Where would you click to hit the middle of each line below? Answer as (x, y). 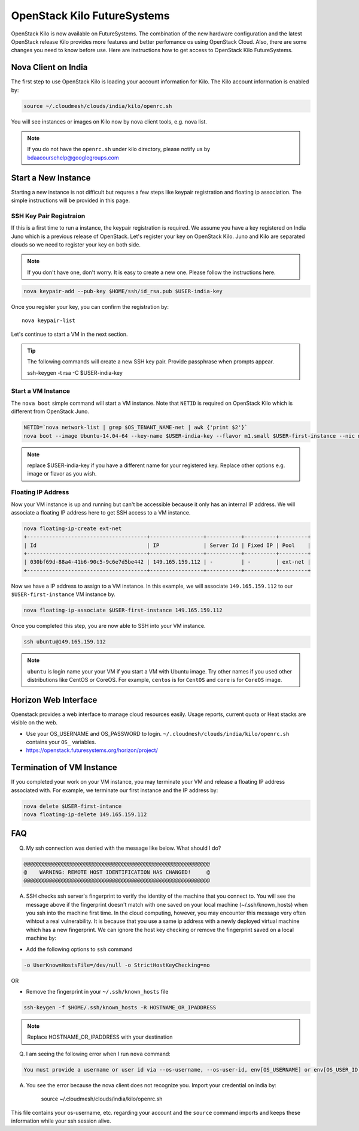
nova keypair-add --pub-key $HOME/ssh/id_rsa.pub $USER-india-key (123, 291)
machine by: (41, 938)
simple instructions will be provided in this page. (71, 200)
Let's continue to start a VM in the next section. (69, 334)
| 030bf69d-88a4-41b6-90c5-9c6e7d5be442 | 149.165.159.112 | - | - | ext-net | (167, 562)
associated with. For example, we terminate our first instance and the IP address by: (115, 790)
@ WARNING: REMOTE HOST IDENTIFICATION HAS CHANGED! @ (117, 872)
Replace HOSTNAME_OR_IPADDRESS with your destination (100, 1037)
